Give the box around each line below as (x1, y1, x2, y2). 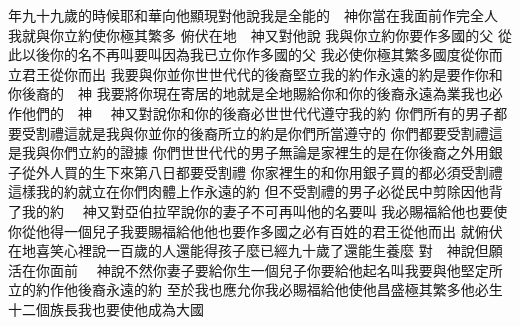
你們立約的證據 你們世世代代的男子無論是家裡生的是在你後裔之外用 (49, 142, 489, 163)
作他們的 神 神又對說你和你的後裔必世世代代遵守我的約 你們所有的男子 (8, 102, 494, 123)
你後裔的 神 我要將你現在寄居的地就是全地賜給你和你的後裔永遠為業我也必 (8, 83, 503, 104)
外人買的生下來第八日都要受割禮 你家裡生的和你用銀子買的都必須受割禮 (35, 161, 503, 182)
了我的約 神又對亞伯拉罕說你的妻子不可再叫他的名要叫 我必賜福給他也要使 (8, 200, 508, 221)
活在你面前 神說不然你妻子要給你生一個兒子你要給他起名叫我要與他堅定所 (8, 259, 503, 280)
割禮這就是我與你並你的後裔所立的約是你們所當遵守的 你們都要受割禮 (35, 122, 489, 143)
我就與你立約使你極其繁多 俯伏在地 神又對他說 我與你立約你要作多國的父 (8, 24, 494, 45)
